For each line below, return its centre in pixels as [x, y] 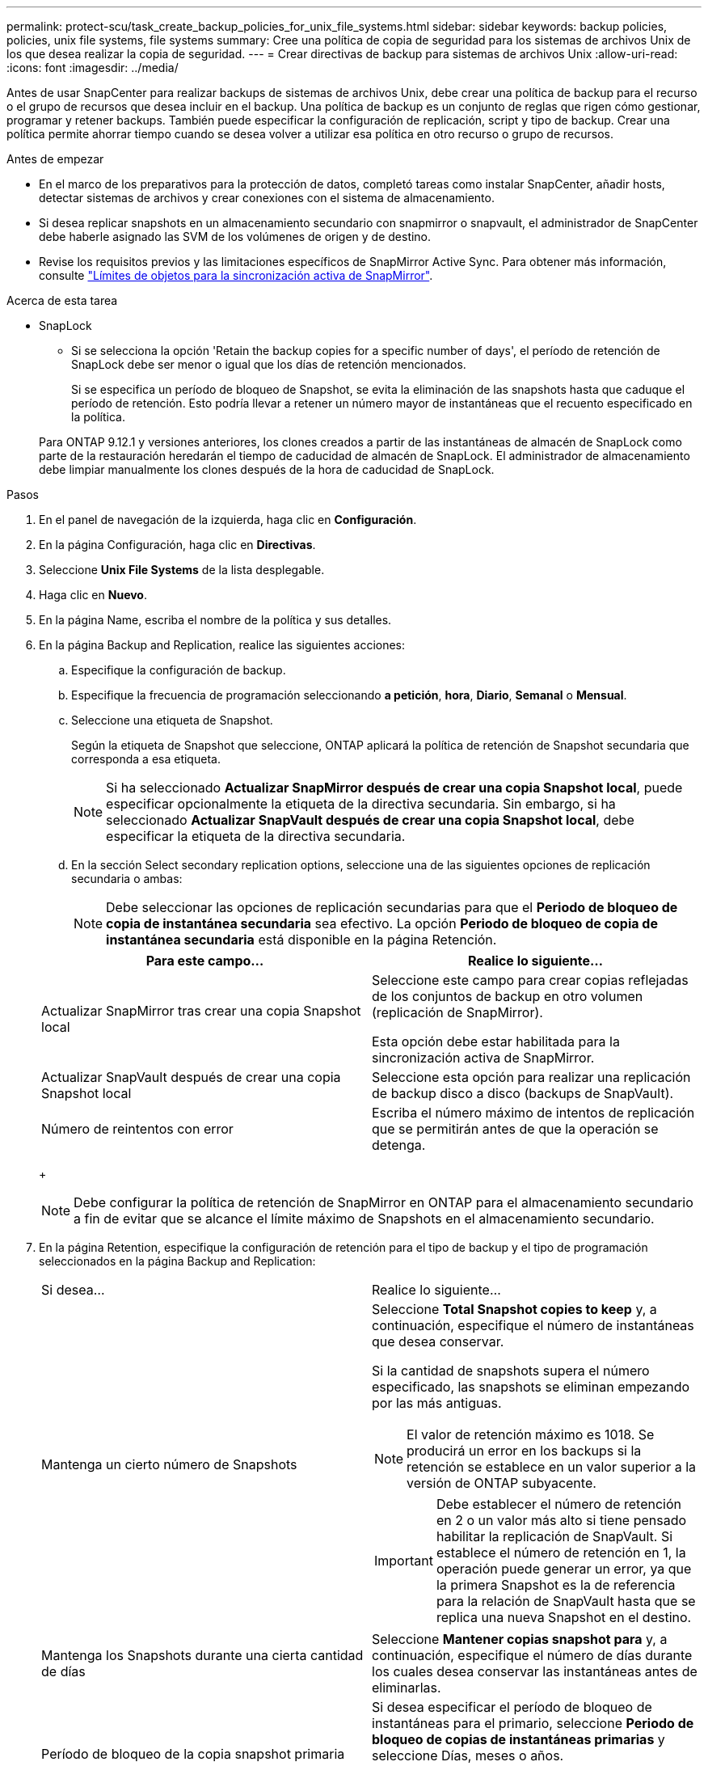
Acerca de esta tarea [62, 300]
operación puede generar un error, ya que [564, 1569]
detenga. [399, 1145]
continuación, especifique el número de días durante [532, 1655]
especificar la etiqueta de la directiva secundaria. [256, 836]
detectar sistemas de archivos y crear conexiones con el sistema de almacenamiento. [267, 198]
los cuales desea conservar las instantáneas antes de [535, 1671]
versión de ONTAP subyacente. [501, 1483]
